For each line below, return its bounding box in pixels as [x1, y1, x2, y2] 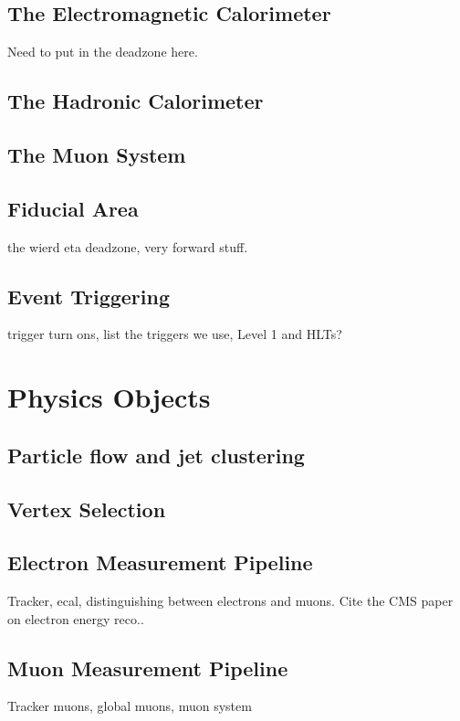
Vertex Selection [7, 494, 166, 523]
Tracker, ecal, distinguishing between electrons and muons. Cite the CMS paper [7, 591, 454, 610]
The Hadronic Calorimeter [7, 87, 264, 115]
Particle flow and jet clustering [7, 440, 305, 469]
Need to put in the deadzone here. [7, 42, 198, 61]
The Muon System [7, 140, 186, 168]
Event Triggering [7, 281, 170, 310]
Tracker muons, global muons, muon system [7, 696, 252, 716]
